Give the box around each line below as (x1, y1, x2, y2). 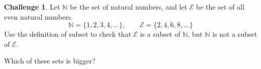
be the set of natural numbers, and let (69, 2, 188, 12)
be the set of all (196, 2, 244, 12)
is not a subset (212, 29, 257, 39)
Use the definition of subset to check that (4, 29, 131, 39)
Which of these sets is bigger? (4, 55, 96, 66)
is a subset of (140, 29, 181, 39)
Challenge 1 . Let (4, 2, 60, 12)
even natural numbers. (4, 11, 73, 22)
